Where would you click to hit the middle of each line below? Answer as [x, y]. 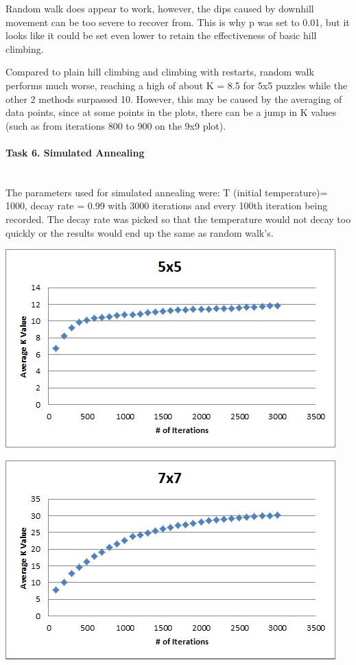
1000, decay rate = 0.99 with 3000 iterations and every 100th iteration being [167, 206]
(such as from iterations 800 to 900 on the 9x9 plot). [116, 125]
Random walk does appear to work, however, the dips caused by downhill [160, 8]
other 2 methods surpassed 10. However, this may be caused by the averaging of [174, 98]
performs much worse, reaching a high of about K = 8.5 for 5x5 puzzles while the [177, 85]
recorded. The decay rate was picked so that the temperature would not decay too [178, 219]
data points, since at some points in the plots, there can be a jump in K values [171, 112]
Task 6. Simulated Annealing [75, 152]
